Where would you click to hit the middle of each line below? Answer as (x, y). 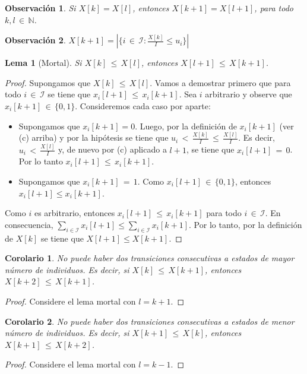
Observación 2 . (35, 40)
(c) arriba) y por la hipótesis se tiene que (94, 137)
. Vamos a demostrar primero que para (220, 82)
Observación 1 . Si (40, 8)
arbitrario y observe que (249, 94)
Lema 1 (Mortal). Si (43, 63)
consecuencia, (29, 224)
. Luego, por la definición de (186, 126)
